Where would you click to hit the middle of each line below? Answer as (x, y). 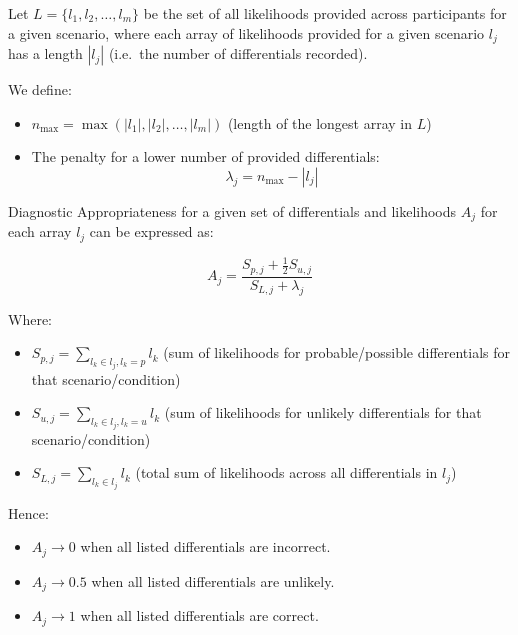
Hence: (28, 512)
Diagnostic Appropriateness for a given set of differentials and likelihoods (232, 210)
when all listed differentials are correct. (199, 615)
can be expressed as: (151, 231)
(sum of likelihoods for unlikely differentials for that (323, 412)
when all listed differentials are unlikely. (213, 580)
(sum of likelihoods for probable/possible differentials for (337, 352)
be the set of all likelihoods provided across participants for (325, 13)
